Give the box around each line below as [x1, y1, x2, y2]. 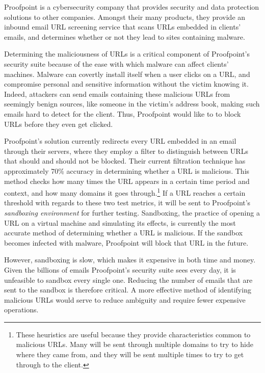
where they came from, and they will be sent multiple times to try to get [16, 349, 244, 360]
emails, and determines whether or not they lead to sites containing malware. [4, 31, 245, 42]
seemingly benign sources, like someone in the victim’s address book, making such [4, 98, 260, 109]
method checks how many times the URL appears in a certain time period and [4, 175, 250, 186]
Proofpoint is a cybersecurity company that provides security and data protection [4, 2, 259, 12]
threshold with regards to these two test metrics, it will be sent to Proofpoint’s [4, 197, 251, 208]
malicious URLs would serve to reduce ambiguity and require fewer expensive [4, 294, 246, 305]
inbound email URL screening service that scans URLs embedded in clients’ [4, 21, 241, 32]
